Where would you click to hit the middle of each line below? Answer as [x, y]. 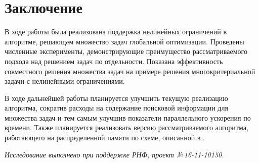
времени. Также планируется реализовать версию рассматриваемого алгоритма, [126, 127]
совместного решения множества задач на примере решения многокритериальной [130, 71]
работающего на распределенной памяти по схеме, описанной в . [105, 138]
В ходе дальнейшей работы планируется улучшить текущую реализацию [116, 98]
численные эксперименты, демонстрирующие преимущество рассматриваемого [126, 51]
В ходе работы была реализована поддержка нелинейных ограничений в [116, 32]
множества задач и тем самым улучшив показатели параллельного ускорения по [128, 117]
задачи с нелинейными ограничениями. [65, 81]
